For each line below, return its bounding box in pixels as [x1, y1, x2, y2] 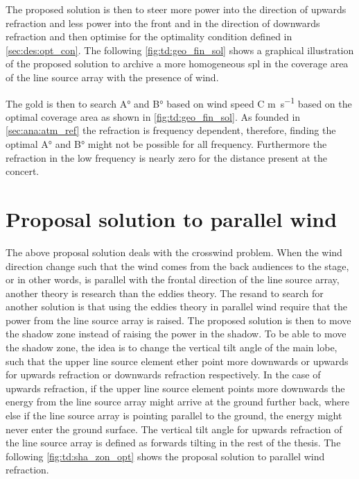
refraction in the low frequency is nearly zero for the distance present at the [6, 150, 328, 165]
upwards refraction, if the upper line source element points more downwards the [6, 380, 345, 395]
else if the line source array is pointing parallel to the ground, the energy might [6, 408, 342, 423]
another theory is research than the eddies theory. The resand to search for [6, 285, 324, 300]
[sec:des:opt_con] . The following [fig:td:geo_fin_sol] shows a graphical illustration [6, 42, 354, 57]
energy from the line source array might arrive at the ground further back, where [6, 394, 349, 409]
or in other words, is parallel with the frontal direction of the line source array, [6, 272, 340, 287]
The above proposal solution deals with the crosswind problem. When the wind [6, 244, 342, 259]
